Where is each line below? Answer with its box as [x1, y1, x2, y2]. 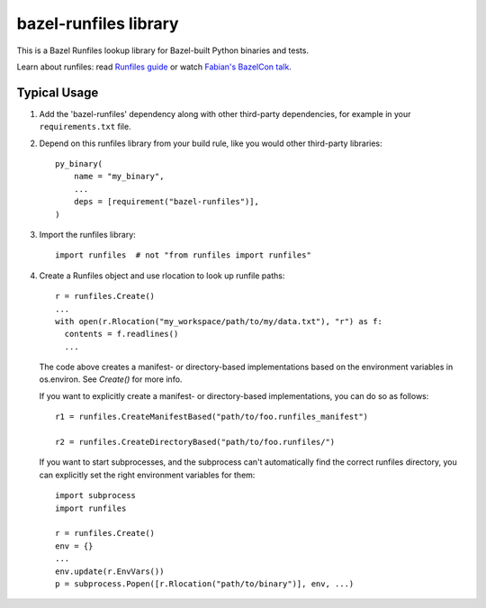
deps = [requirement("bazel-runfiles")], [73, 196, 260, 207]
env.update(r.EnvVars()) [55, 566, 165, 576]
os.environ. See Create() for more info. [39, 374, 183, 385]
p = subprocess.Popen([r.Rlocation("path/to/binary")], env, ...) [55, 578, 355, 589]
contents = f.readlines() [64, 329, 179, 340]
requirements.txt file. [39, 122, 131, 132]
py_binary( [55, 159, 103, 169]
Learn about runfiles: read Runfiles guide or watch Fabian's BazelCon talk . [16, 61, 292, 72]
